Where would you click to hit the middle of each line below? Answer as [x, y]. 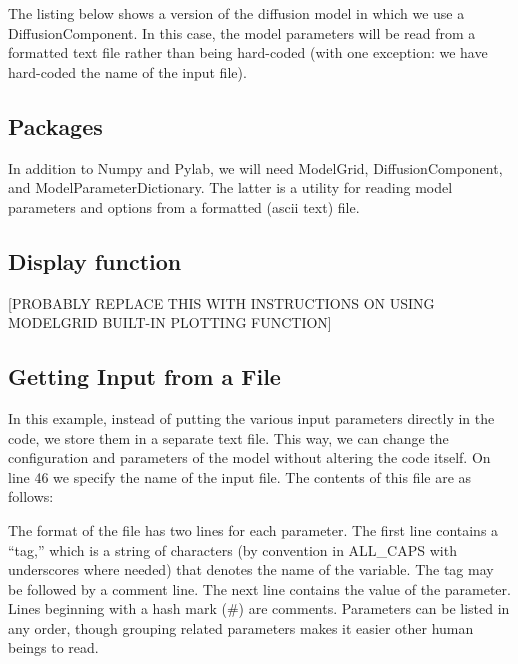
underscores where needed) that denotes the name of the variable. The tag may [251, 569]
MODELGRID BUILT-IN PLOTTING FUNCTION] [170, 322]
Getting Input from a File [144, 376]
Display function [95, 260]
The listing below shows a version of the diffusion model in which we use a [236, 13]
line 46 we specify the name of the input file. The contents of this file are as [240, 476]
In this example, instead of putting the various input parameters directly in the [251, 417]
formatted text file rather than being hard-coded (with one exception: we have [248, 52]
